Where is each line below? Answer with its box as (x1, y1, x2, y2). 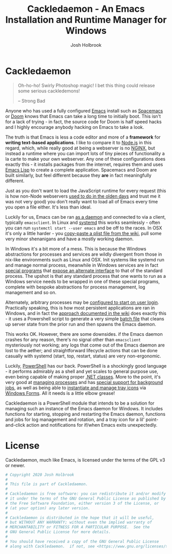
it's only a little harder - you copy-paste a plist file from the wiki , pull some (5, 230, 162, 236)
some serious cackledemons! (17, 88, 80, 94)
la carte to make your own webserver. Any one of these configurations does (5, 156, 166, 162)
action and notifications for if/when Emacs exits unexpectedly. (26, 422, 158, 428)
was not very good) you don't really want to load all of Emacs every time (5, 198, 158, 204)
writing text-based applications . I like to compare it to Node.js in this (5, 139, 152, 145)
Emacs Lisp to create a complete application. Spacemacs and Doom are (5, 166, 157, 173)
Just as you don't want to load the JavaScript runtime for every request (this (5, 187, 166, 194)
